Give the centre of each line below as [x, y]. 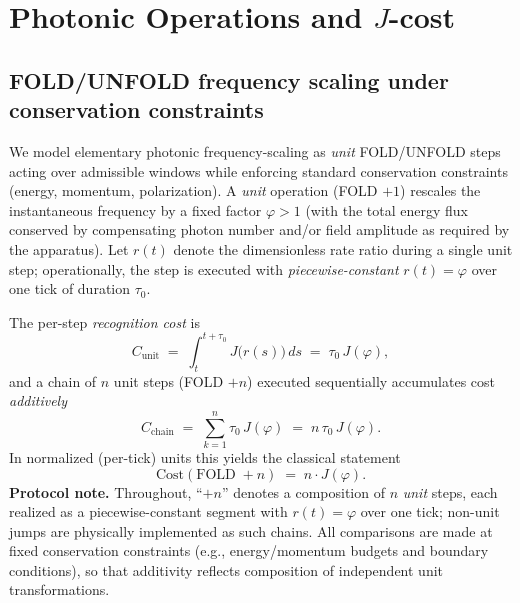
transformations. [59, 589]
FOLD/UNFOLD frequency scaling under [229, 79]
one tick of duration [70, 288]
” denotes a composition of [303, 491]
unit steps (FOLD [168, 380]
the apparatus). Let [69, 248]
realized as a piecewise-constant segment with [148, 511]
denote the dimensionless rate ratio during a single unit [343, 248]
